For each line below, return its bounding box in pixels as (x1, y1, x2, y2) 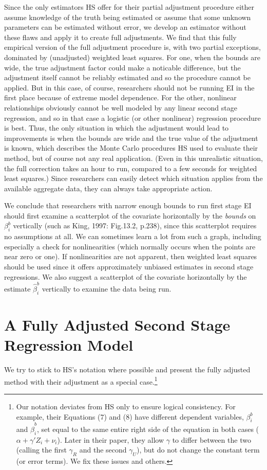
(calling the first (16, 444, 67, 455)
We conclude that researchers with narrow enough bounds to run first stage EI (4, 200, 252, 211)
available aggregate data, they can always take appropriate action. (4, 183, 213, 193)
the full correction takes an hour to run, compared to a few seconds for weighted (4, 162, 257, 173)
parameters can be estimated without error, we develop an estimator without (4, 22, 246, 32)
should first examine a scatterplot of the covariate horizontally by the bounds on (4, 210, 256, 221)
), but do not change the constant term (137, 444, 260, 455)
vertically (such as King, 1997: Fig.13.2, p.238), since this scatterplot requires (13, 220, 257, 231)
